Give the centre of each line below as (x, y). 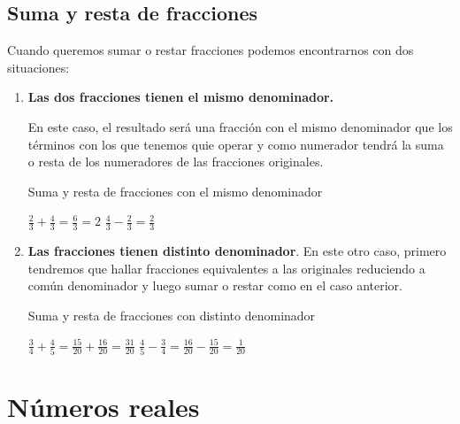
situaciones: (38, 67)
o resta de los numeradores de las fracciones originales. (176, 162)
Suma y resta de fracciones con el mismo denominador (175, 191)
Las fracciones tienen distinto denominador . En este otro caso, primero (237, 251)
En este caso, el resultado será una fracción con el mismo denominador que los (240, 126)
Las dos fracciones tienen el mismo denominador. (181, 97)
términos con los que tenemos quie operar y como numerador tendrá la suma (236, 144)
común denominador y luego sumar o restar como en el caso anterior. (215, 285)
